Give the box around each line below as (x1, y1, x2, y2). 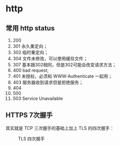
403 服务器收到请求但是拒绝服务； (12, 80, 84, 85)
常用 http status (5, 24, 55, 32)
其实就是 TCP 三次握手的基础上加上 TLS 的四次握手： (5, 125, 115, 131)
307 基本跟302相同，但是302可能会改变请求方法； (12, 62, 117, 67)
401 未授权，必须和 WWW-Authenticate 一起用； (12, 73, 113, 79)
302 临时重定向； (12, 49, 49, 55)
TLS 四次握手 (18, 136, 45, 142)
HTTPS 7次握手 (5, 111, 53, 119)
